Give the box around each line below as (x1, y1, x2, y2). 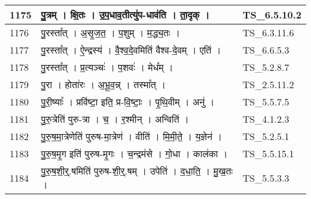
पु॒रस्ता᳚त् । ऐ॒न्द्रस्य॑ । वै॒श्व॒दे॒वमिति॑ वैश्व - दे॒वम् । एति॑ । (41, 43, 221, 57)
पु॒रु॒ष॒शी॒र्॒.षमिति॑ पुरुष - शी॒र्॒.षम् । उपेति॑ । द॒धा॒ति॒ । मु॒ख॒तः (41, 164, 233, 178)
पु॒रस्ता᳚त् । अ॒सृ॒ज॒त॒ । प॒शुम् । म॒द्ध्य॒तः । (41, 26, 180, 39)
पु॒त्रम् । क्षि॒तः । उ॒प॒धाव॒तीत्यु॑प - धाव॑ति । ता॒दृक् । (41, 8, 210, 21)
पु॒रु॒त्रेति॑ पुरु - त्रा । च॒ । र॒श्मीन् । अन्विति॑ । (41, 112, 189, 126)
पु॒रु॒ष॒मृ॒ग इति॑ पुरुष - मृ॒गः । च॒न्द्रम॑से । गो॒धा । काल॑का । (41, 147, 228, 160)
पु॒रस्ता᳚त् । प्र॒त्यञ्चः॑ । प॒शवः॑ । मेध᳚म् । (41, 60, 173, 74)
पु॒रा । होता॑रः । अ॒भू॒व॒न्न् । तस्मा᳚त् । (41, 77, 166, 91)
